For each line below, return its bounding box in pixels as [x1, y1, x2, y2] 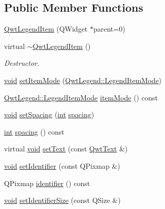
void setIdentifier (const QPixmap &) [4, 160, 120, 171]
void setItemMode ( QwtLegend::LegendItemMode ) [4, 74, 162, 85]
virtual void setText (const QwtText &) [4, 143, 128, 154]
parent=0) [93, 23, 125, 34]
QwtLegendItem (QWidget [4, 23, 88, 34]
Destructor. [4, 58, 40, 68]
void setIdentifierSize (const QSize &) [4, 195, 121, 205]
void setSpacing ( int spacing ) [4, 109, 94, 120]
